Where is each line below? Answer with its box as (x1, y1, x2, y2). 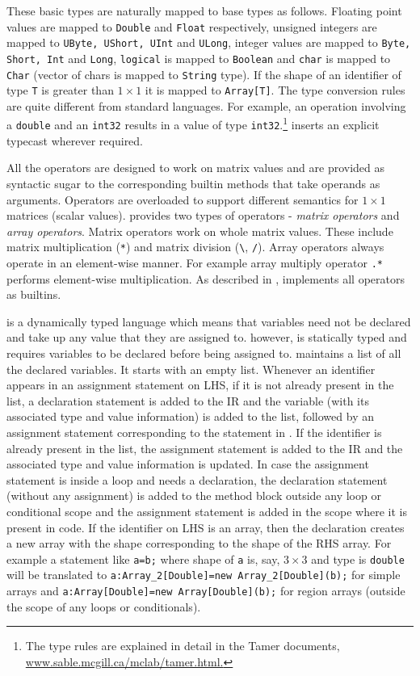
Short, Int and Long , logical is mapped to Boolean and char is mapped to (6, 49, 391, 66)
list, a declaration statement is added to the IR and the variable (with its (6, 392, 369, 409)
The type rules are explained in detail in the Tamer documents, (25, 637, 340, 654)
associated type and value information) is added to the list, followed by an (6, 408, 374, 425)
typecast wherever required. (6, 132, 144, 149)
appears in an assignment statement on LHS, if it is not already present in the (6, 376, 394, 393)
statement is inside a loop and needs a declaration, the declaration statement (6, 471, 388, 488)
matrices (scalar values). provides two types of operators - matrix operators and (6, 207, 400, 224)
